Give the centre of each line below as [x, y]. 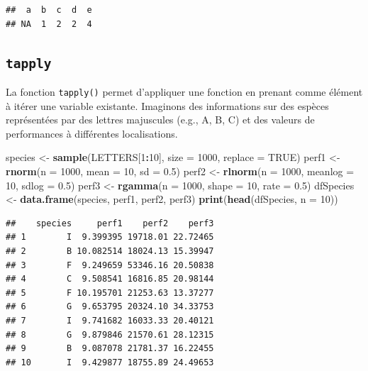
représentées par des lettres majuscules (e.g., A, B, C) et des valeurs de [160, 120]
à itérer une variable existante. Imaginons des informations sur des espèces [167, 105]
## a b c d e [49, 10]
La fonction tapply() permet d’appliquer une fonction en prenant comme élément [184, 91]
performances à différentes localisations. [92, 133]
